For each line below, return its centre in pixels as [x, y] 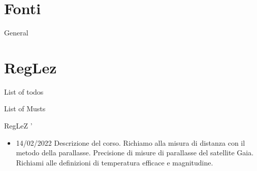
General [16, 33]
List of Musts [25, 109]
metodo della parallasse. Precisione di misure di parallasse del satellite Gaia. [135, 153]
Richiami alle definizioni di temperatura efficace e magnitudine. [115, 162]
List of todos [24, 91]
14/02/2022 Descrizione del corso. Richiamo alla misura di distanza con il [131, 142]
